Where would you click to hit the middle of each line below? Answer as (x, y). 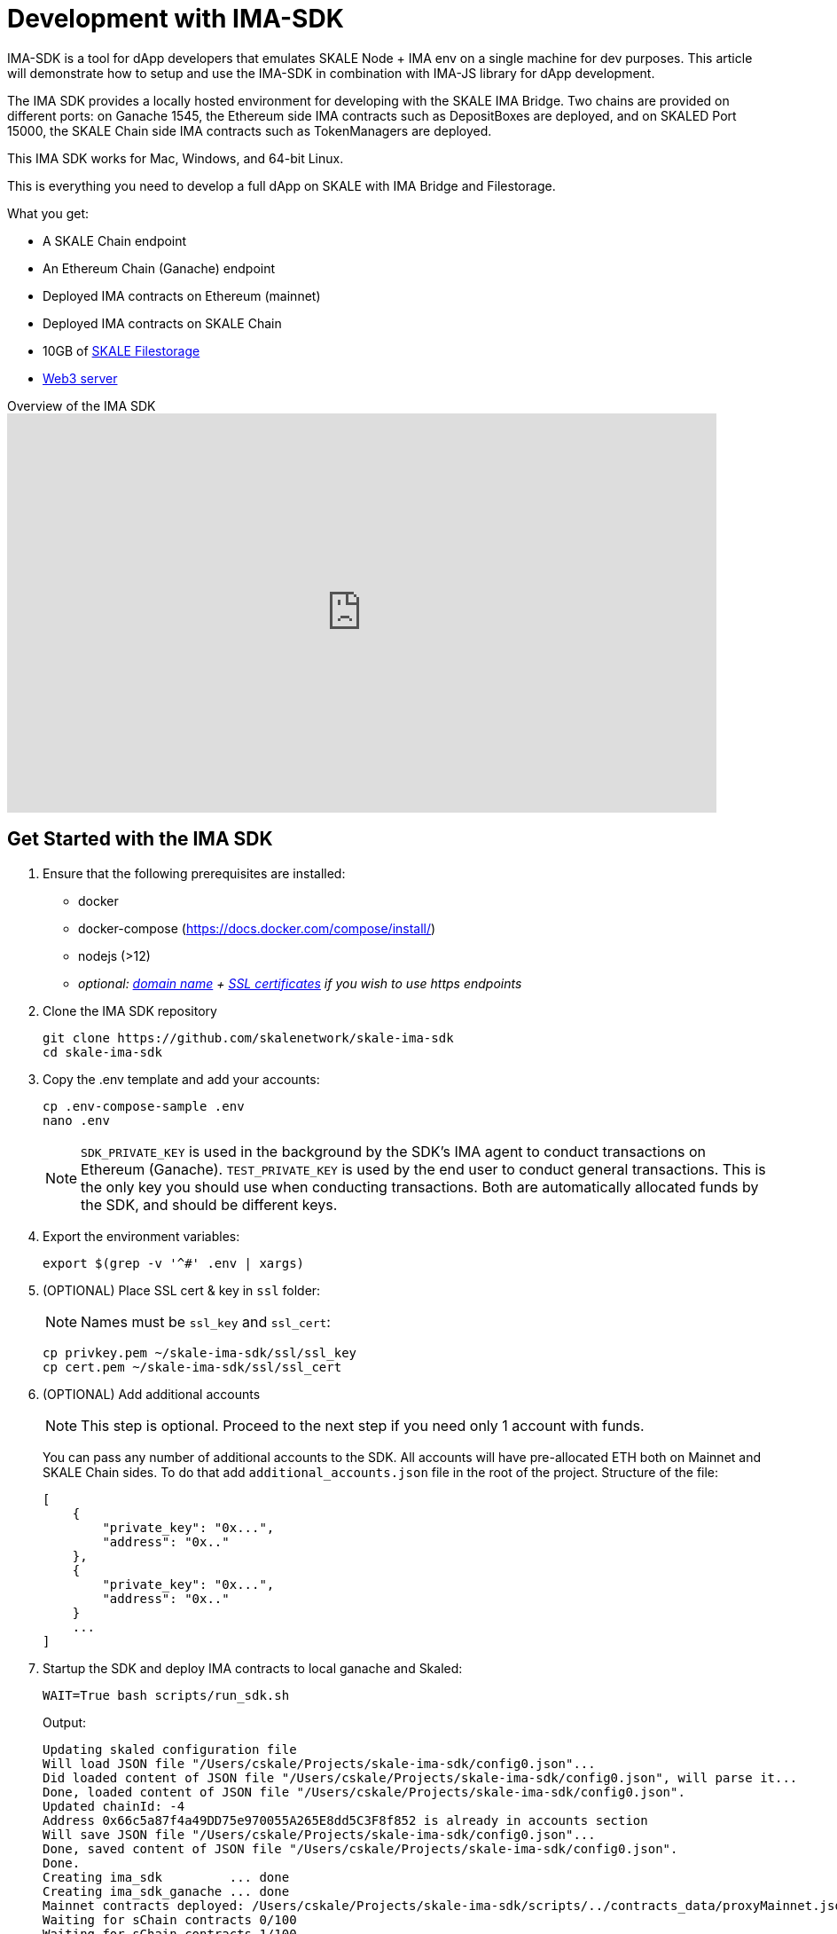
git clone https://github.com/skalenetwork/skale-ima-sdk (248, 1038)
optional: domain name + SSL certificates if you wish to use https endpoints (300, 983)
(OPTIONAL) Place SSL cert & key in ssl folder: (182, 1290)
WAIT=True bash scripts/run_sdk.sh (166, 1695)
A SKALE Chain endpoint (115, 240)
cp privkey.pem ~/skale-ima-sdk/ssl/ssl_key (200, 1352)
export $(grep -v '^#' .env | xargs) (174, 1263)
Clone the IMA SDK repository (130, 1010)
